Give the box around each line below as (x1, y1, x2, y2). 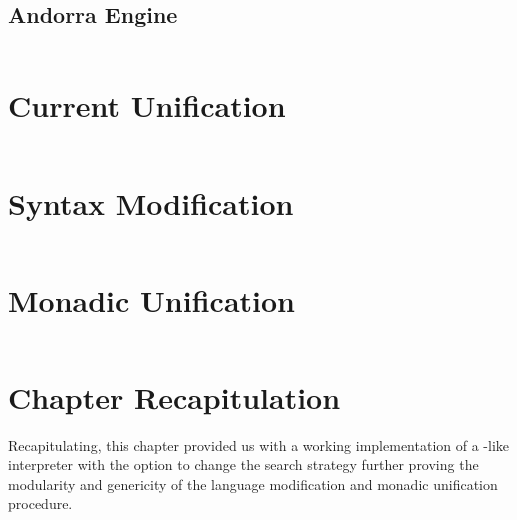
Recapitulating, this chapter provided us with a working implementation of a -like (8, 434, 509, 455)
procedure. (8, 493, 73, 514)
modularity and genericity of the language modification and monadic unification (8, 473, 498, 494)
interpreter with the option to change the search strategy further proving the (8, 454, 479, 475)
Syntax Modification (8, 182, 294, 223)
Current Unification (8, 85, 286, 126)
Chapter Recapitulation (8, 376, 341, 417)
